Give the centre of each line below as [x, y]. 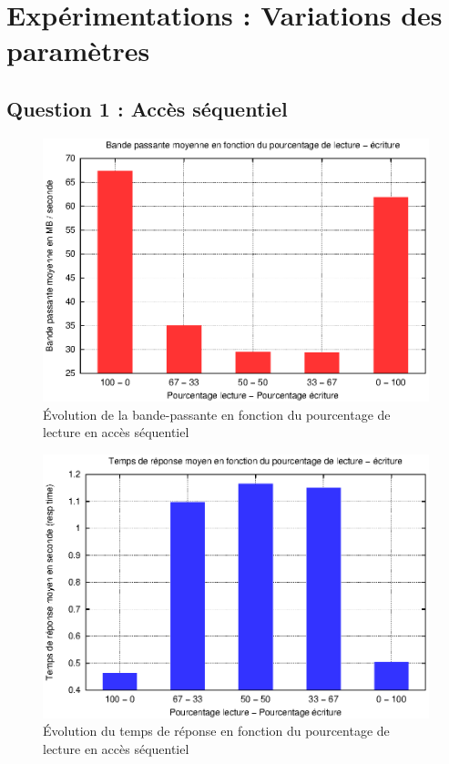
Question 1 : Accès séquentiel [147, 108]
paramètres [78, 51]
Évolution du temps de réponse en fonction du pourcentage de [216, 731]
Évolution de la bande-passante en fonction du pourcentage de [217, 414]
